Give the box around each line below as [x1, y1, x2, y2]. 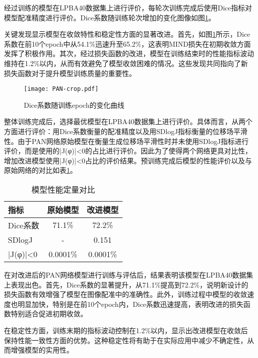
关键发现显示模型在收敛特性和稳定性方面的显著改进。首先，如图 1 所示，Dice [4, 29, 251, 39]
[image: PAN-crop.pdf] [24, 85, 99, 93]
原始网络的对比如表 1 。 [4, 165, 77, 175]
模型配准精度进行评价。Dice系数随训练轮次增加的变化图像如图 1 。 [4, 12, 216, 22]
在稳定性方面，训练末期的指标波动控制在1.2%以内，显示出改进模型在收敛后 [4, 325, 248, 335]
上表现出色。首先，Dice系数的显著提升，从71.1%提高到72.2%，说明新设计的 [4, 279, 249, 289]
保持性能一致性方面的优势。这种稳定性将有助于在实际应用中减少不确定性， [4, 335, 247, 345]
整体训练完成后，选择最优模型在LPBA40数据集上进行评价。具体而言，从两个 [4, 116, 253, 127]
